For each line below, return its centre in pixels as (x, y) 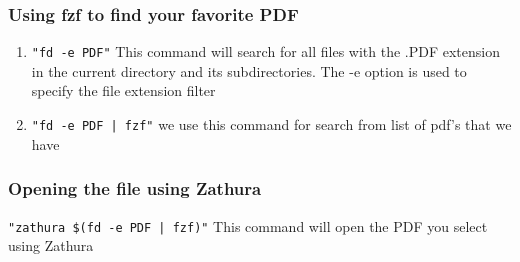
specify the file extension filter (123, 90)
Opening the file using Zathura (135, 188)
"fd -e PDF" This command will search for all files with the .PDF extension (265, 51)
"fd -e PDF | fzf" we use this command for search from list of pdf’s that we (271, 124)
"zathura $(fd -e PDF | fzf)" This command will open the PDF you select (248, 225)
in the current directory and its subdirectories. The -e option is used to (249, 70)
